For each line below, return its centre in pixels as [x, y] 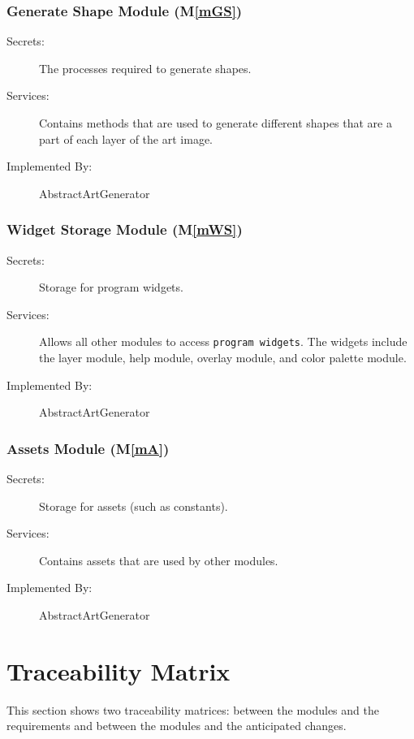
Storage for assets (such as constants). [134, 506]
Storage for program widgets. [111, 287]
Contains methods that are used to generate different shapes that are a [216, 123]
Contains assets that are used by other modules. [159, 560]
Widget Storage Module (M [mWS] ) [125, 229]
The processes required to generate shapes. [145, 68]
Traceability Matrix [119, 670]
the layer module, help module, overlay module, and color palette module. [223, 358]
